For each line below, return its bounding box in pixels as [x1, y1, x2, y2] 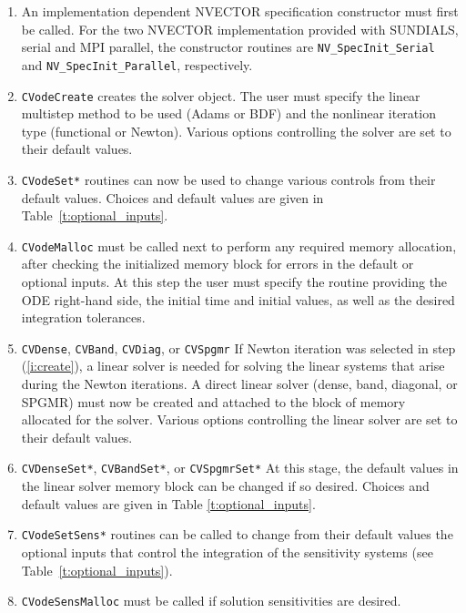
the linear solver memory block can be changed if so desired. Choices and [21, 476, 430, 496]
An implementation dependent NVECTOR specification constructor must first [21, 2, 459, 20]
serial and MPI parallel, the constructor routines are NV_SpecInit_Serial [21, 37, 435, 56]
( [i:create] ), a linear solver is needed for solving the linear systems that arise [21, 356, 445, 375]
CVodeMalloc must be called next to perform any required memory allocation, [21, 236, 457, 255]
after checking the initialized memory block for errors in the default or [21, 254, 414, 273]
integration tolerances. [21, 308, 146, 327]
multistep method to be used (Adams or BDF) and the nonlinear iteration [21, 104, 436, 123]
